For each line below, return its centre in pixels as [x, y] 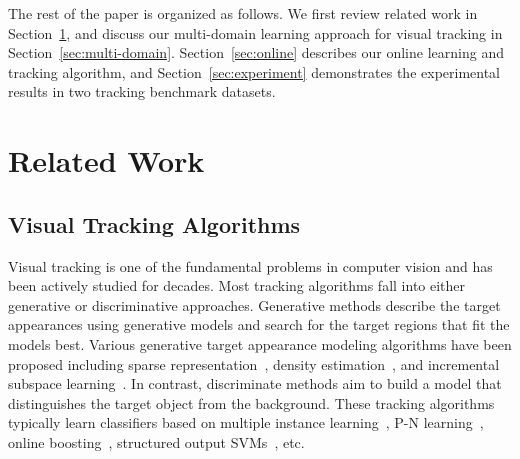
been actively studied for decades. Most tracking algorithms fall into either [237, 285]
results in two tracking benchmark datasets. [142, 91]
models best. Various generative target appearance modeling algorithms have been [260, 343]
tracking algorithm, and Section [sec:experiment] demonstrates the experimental [254, 71]
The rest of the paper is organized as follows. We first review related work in [243, 13]
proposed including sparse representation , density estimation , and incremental [254, 363]
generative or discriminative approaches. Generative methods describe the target [254, 304]
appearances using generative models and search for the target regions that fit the [259, 324]
